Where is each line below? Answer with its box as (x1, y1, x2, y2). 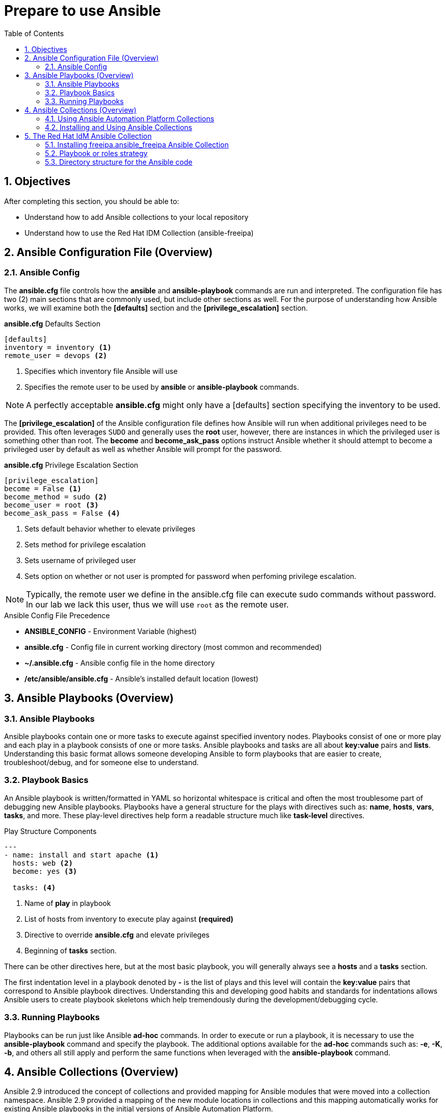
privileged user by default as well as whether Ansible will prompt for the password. (4, 444, 282, 453)
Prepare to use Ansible (4, 2, 161, 19)
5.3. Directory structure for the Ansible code (45, 157, 193, 166)
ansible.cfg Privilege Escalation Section (4, 460, 139, 469)
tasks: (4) (12, 883, 56, 892)
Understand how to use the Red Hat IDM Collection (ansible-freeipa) (24, 228, 254, 237)
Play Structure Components (4, 826, 97, 836)
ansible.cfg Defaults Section (4, 319, 100, 328)
